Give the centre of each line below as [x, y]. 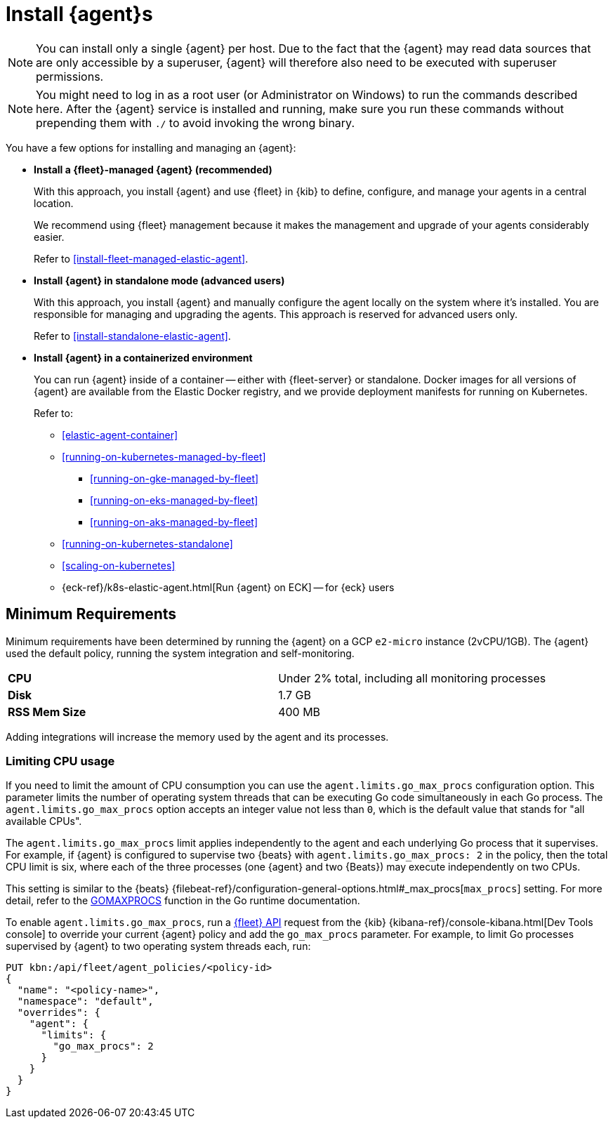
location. [54, 203]
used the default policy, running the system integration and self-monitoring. [180, 653]
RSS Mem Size [47, 712]
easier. [49, 237]
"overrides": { [59, 1013]
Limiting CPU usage [60, 761]
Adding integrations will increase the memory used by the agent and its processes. [197, 736]
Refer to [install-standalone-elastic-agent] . [132, 336]
